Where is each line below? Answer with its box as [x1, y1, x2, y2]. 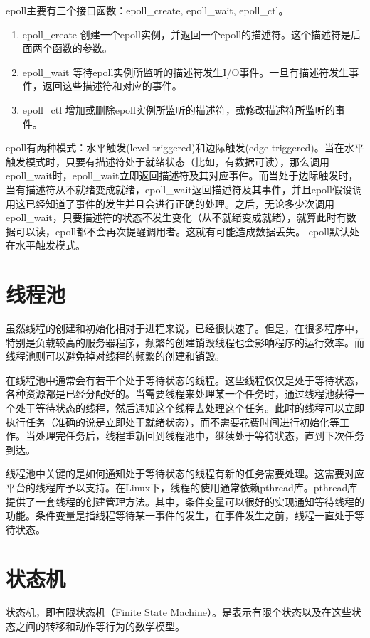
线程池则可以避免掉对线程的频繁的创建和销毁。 [6, 349, 225, 363]
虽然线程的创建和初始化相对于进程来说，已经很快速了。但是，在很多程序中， [6, 321, 364, 336]
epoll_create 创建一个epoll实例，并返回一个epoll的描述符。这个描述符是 [22, 26, 351, 41]
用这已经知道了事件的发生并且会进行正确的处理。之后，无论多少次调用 [6, 196, 334, 211]
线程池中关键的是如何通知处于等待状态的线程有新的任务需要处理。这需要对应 [6, 466, 364, 481]
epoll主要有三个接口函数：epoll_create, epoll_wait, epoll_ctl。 [6, 3, 289, 17]
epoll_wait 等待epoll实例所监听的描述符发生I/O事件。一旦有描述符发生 [22, 64, 349, 79]
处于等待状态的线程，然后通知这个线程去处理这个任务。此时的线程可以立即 [15, 400, 364, 415]
